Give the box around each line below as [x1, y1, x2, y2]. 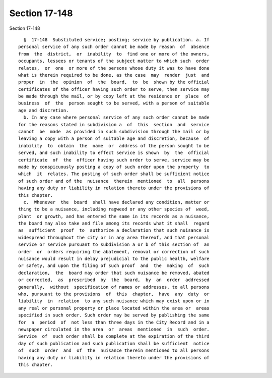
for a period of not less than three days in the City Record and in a [18, 319, 210, 325]
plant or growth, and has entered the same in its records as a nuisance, [18, 213, 210, 219]
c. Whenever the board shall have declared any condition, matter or [23, 199, 210, 205]
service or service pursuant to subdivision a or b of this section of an [18, 242, 210, 247]
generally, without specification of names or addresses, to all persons [18, 284, 210, 290]
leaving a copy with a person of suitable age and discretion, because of [18, 136, 210, 141]
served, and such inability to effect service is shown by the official [18, 150, 210, 156]
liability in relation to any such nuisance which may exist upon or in [18, 298, 210, 304]
